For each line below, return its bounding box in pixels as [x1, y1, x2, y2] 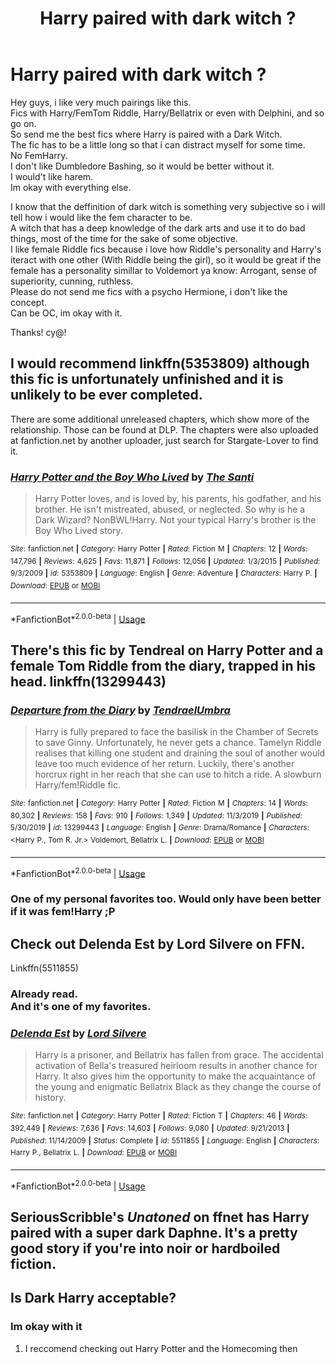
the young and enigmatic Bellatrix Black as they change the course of [34, 1081, 322, 1093]
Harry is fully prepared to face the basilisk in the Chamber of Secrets [34, 726, 319, 738]
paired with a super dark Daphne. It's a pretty [10, 1224, 298, 1241]
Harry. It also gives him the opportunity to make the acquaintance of [34, 1070, 317, 1082]
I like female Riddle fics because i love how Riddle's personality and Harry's [10, 243, 322, 255]
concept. [10, 296, 48, 308]
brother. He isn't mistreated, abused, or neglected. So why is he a [34, 503, 306, 516]
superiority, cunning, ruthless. [10, 275, 134, 287]
